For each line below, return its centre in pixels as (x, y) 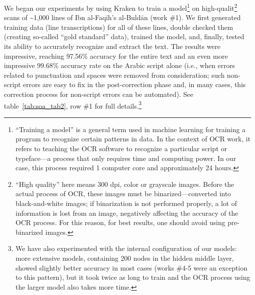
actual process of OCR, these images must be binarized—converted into (123, 193)
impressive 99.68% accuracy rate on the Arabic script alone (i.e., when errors (120, 65)
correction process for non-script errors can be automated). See (99, 94)
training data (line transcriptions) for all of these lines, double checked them (119, 27)
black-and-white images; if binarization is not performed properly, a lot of (126, 203)
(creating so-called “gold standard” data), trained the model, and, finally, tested (124, 36)
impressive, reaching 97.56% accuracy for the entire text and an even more (116, 56)
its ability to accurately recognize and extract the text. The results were (112, 46)
